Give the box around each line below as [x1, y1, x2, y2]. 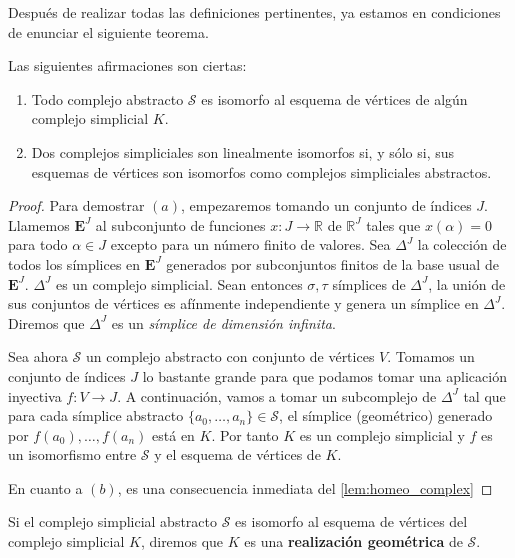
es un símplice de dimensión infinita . [111, 312, 336, 333]
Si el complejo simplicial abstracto [8, 511, 218, 532]
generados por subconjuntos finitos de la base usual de [166, 253, 499, 274]
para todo [8, 234, 68, 255]
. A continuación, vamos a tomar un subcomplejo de [117, 385, 437, 406]
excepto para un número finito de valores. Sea [110, 234, 391, 255]
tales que [366, 214, 421, 235]
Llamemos [8, 214, 70, 235]
